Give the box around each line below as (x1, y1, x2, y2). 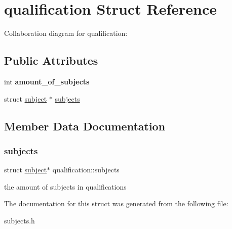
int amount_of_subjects (4, 76, 90, 86)
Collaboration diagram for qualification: (4, 28, 128, 38)
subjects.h (4, 215, 35, 225)
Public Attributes (4, 53, 98, 68)
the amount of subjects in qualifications (4, 181, 127, 192)
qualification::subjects (52, 164, 120, 175)
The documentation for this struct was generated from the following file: (4, 198, 228, 209)
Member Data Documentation (4, 118, 166, 133)
